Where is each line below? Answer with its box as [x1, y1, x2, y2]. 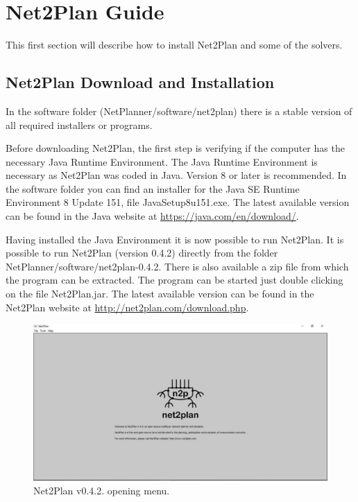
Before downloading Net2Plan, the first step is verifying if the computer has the [6, 141, 345, 155]
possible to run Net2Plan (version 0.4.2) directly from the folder [6, 245, 278, 260]
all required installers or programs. [6, 117, 153, 132]
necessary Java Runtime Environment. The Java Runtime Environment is [6, 154, 318, 168]
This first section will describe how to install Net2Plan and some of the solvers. [6, 37, 343, 52]
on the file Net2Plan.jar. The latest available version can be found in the [6, 286, 314, 301]
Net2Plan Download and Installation [6, 71, 275, 93]
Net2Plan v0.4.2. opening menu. [33, 483, 170, 497]
